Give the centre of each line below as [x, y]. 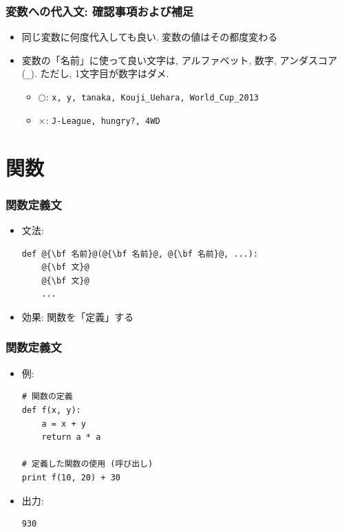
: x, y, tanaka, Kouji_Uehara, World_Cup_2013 [152, 97]
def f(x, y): [51, 410]
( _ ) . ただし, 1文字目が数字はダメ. [95, 73]
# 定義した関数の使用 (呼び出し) [87, 464]
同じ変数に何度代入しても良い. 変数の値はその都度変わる [150, 37]
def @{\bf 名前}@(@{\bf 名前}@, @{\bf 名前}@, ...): [140, 254]
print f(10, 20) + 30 [71, 477]
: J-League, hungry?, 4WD [103, 119]
